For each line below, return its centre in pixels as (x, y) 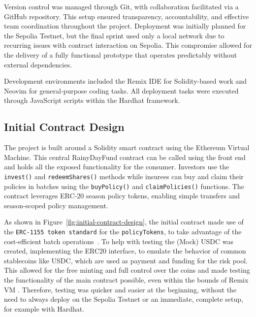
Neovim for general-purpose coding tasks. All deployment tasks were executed (121, 90)
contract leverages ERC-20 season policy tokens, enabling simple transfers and (122, 196)
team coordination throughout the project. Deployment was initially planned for (125, 26)
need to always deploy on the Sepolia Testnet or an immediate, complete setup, (124, 299)
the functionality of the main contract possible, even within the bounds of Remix (126, 280)
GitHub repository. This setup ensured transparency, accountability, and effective (127, 16)
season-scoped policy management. (56, 205)
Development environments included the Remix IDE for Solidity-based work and (126, 81)
